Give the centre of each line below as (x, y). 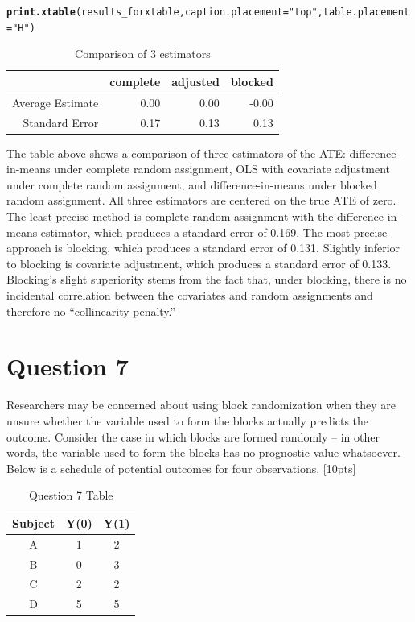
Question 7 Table (71, 495)
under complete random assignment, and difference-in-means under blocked (192, 184)
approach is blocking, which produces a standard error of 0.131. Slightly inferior (203, 248)
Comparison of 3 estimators (143, 54)
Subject (33, 522)
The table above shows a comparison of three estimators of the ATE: (176, 153)
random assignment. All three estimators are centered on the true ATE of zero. (201, 200)
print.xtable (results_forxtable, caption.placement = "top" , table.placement (208, 12)
